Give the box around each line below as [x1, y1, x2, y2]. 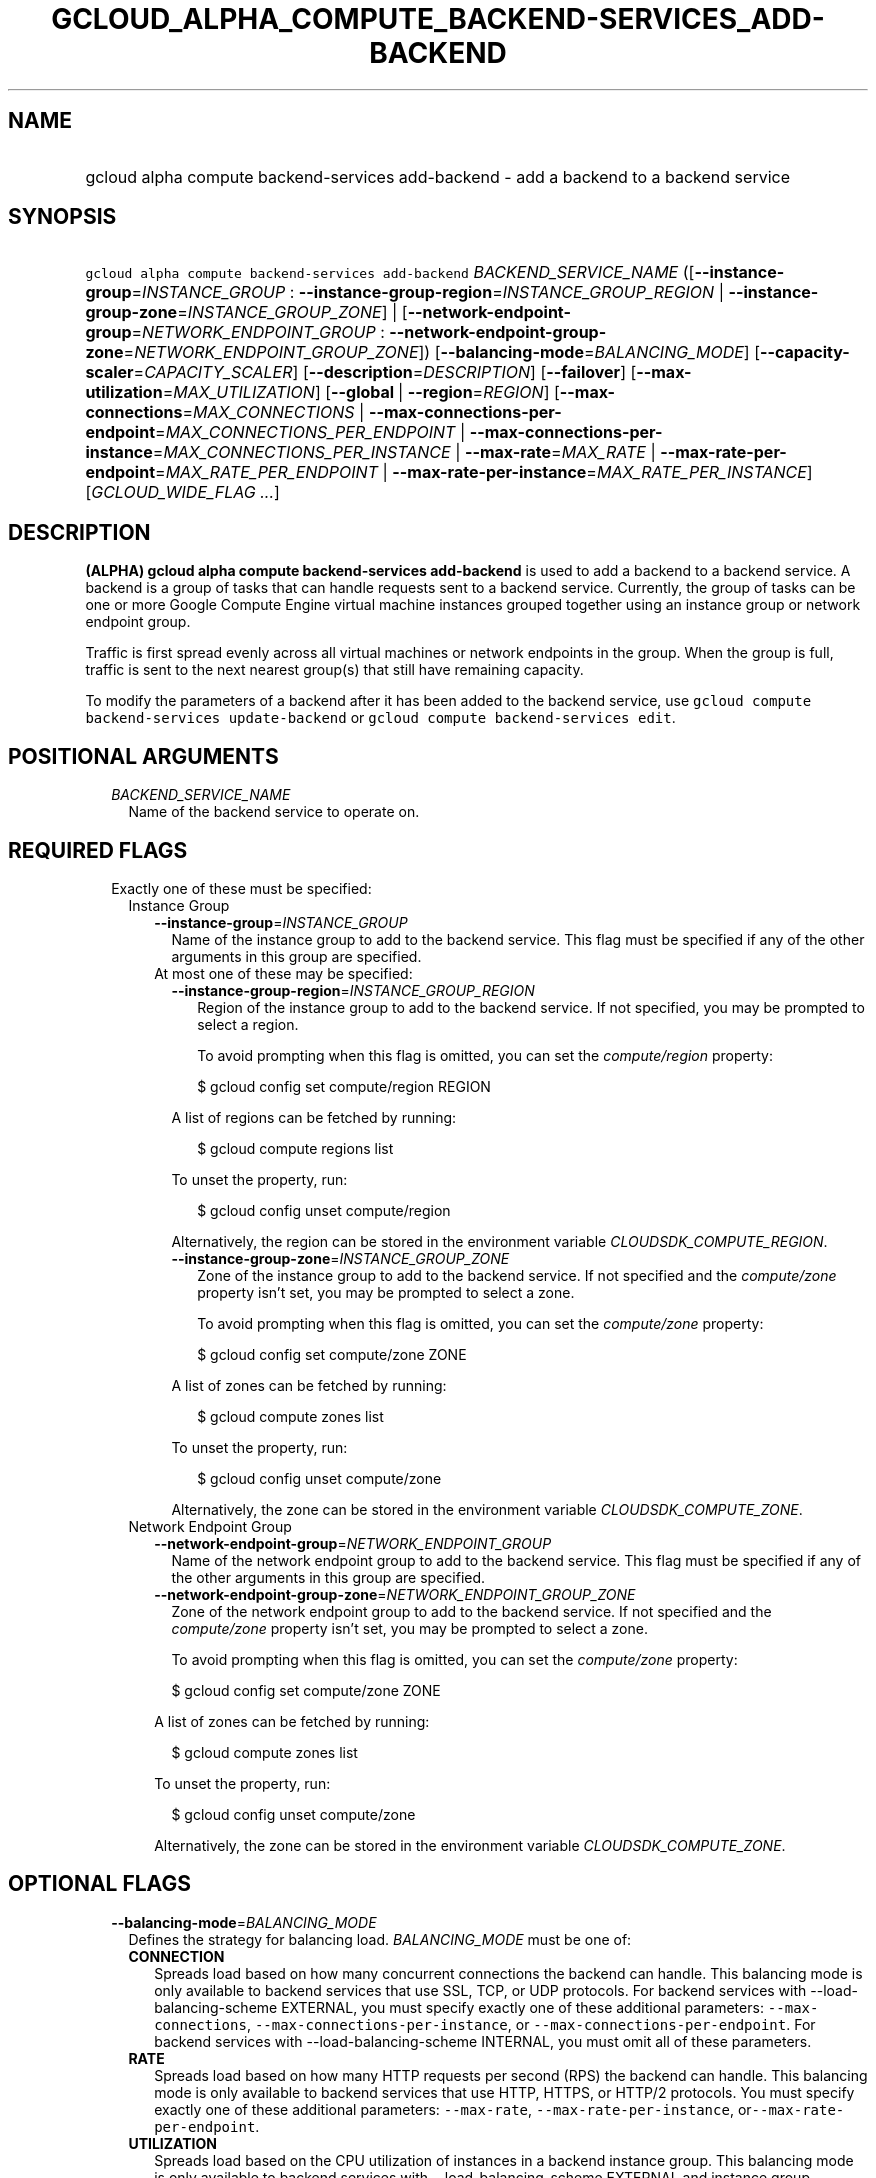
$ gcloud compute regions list [197, 1139, 394, 1157]
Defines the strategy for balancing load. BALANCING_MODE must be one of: [128, 1930, 632, 1948]
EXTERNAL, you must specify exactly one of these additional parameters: [281, 1998, 764, 2016]
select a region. [197, 1015, 299, 1033]
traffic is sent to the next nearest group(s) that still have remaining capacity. [85, 661, 584, 679]
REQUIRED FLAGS [8, 837, 188, 863]
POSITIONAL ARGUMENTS [8, 743, 279, 769]
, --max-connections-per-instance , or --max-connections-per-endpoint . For [246, 2015, 816, 2033]
